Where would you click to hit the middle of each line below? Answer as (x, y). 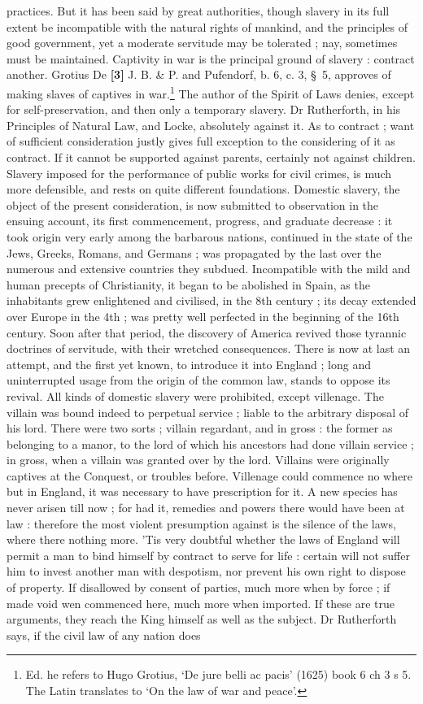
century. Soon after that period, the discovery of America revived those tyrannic (207, 332)
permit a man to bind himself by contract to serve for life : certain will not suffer (208, 555)
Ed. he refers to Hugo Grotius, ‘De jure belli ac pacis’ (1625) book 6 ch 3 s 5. (218, 674)
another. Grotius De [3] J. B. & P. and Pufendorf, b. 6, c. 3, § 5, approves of (199, 74)
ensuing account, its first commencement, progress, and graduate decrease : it (200, 221)
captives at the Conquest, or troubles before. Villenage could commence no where (209, 475)
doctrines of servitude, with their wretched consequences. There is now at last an (209, 348)
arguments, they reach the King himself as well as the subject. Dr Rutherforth (202, 619)
